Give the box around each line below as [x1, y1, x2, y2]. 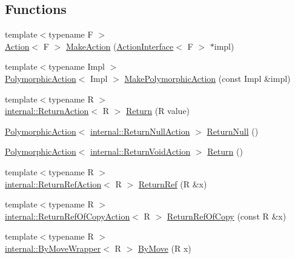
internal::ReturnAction [5, 104, 89, 117]
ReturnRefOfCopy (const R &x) [167, 209, 287, 222]
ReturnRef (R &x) [138, 177, 207, 190]
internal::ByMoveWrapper [5, 241, 101, 254]
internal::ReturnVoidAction [90, 145, 191, 158]
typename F [48, 28, 93, 41]
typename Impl [48, 60, 105, 73]
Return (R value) [126, 104, 190, 117]
